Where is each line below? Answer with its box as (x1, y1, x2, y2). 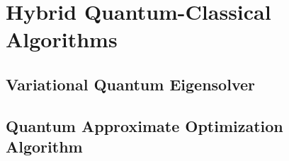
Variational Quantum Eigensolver (6, 73, 255, 95)
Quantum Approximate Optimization (6, 114, 283, 136)
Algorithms (6, 25, 118, 54)
